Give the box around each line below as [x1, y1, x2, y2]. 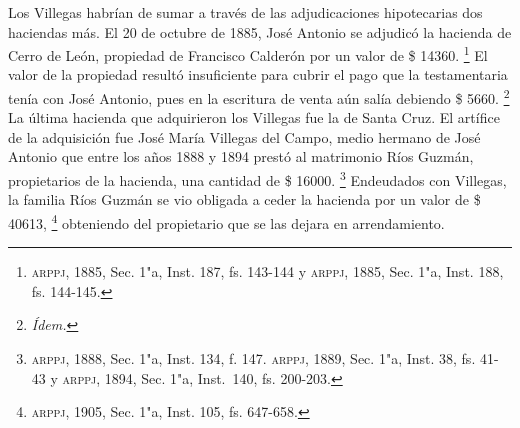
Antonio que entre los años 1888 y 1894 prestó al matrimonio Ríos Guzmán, [8, 146, 474, 167]
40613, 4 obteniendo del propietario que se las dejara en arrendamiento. [8, 209, 445, 233]
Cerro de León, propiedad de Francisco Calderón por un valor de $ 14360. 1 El [8, 42, 488, 65]
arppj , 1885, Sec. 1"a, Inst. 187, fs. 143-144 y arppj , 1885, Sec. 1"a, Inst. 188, [31, 261, 504, 282]
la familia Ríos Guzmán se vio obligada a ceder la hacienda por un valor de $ [8, 189, 481, 210]
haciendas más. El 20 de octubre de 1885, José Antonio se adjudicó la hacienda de [8, 21, 512, 42]
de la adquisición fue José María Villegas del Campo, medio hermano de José [8, 126, 481, 147]
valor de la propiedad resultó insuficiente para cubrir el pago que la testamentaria [8, 64, 508, 85]
